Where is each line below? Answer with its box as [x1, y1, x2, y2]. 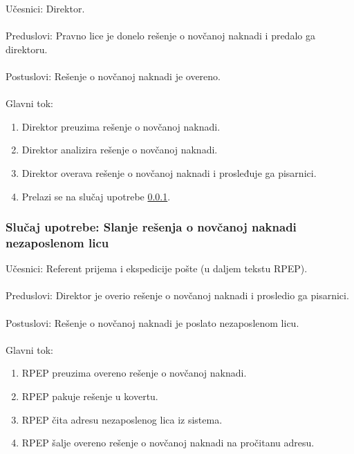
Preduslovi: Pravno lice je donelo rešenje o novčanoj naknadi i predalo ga [6, 28, 315, 43]
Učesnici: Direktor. [6, 1, 85, 15]
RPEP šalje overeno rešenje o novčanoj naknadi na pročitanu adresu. [21, 435, 315, 450]
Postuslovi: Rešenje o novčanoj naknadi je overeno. [6, 68, 221, 83]
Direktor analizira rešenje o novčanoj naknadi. [21, 142, 218, 157]
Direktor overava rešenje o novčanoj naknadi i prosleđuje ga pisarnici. [21, 165, 317, 180]
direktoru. [6, 41, 48, 56]
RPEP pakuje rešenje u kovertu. [21, 389, 158, 404]
